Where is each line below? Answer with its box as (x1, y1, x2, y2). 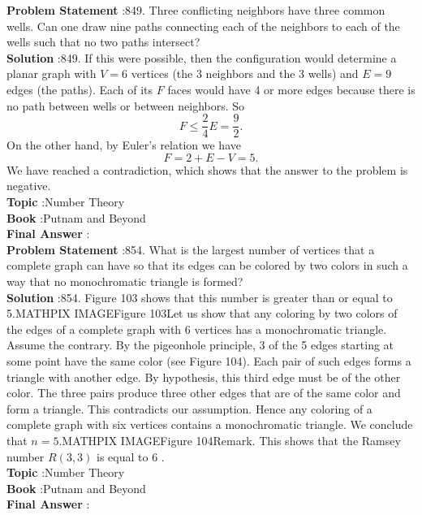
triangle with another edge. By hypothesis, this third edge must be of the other (6, 368, 401, 385)
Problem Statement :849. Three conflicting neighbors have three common (6, 2, 385, 18)
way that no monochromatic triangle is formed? (6, 272, 243, 289)
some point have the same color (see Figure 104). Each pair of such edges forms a (6, 352, 411, 369)
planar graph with (6, 65, 97, 82)
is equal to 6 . (97, 448, 165, 465)
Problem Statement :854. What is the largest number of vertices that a (6, 240, 375, 257)
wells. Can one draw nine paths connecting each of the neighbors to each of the (6, 17, 400, 34)
